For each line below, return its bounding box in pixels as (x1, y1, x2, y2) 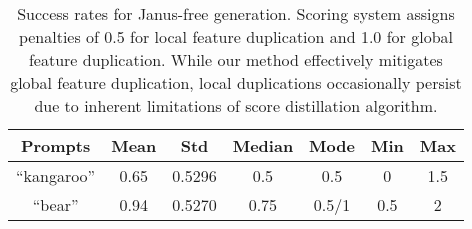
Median (232, 134, 294, 157)
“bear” (32, 193, 79, 216)
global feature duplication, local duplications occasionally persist (10, 71, 462, 94)
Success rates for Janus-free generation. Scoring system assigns (17, 2, 455, 25)
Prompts (20, 134, 91, 157)
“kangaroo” (16, 164, 96, 187)
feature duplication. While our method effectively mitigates (28, 48, 443, 71)
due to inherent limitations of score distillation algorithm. (34, 94, 438, 117)
